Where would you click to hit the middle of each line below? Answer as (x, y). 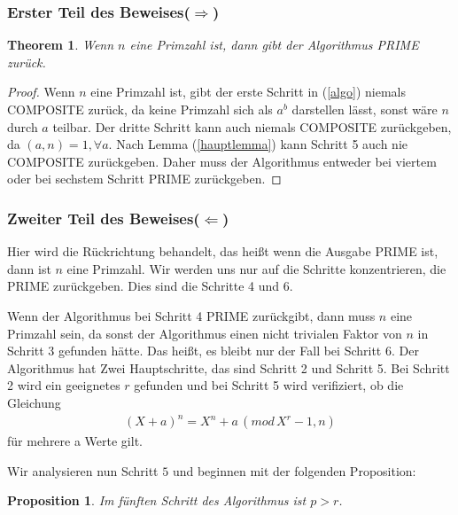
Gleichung (34, 402)
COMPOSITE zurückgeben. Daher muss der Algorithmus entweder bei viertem (222, 161)
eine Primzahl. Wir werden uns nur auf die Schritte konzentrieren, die (256, 268)
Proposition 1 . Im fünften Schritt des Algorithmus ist (157, 500)
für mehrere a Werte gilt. (75, 441)
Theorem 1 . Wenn (61, 45)
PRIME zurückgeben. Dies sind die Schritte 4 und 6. (150, 286)
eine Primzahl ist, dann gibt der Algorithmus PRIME (274, 45)
